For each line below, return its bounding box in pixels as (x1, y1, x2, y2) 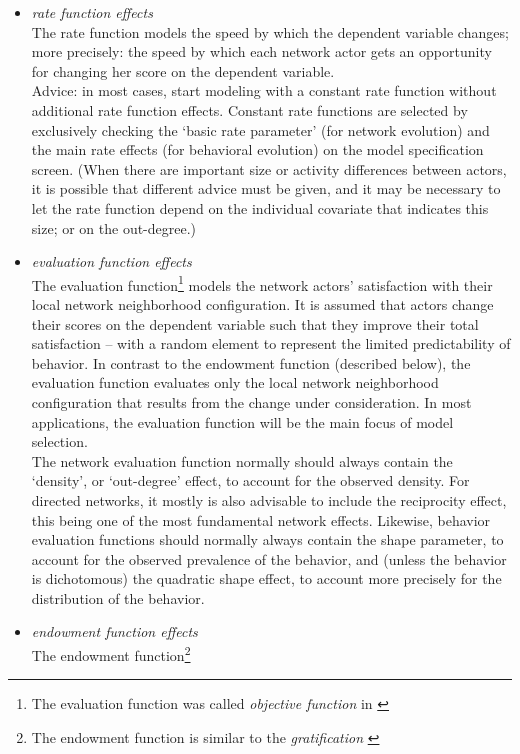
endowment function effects (31, 621, 198, 642)
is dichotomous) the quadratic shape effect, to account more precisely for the (31, 568, 502, 589)
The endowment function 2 (31, 642, 191, 665)
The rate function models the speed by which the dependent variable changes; (31, 21, 509, 42)
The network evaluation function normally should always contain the (31, 450, 453, 471)
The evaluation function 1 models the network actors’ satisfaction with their (31, 271, 493, 295)
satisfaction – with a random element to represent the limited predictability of (31, 333, 511, 354)
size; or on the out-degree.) (31, 217, 197, 238)
